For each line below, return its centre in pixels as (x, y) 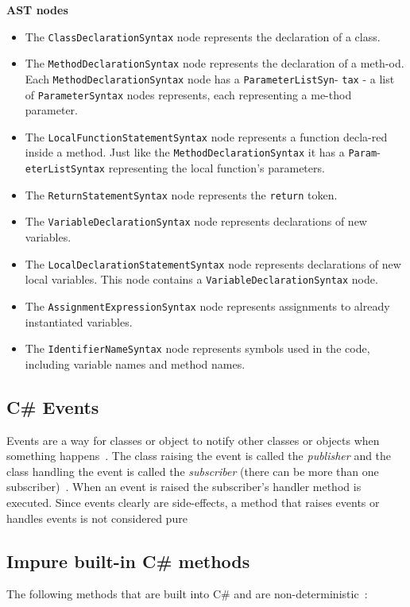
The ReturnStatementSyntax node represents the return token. (181, 194)
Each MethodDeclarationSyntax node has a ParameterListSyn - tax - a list (210, 78)
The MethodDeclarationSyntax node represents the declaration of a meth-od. (215, 63)
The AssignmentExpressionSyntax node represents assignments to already (207, 306)
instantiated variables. (79, 321)
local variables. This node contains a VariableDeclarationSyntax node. (201, 279)
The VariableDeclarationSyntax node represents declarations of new (196, 221)
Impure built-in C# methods (128, 561)
